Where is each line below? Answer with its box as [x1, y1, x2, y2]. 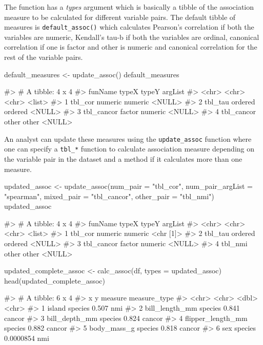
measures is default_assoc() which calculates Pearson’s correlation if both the [4, 21, 254, 32]
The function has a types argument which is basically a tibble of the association [4, 2, 254, 12]
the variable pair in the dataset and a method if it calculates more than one [4, 153, 242, 164]
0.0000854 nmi [4, 332, 49, 343]
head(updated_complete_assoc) [4, 275, 105, 286]
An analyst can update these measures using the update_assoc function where [4, 133, 252, 144]
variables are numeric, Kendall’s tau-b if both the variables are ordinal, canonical [4, 31, 259, 42]
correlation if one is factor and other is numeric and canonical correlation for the [4, 41, 257, 52]
